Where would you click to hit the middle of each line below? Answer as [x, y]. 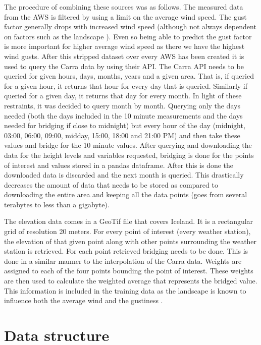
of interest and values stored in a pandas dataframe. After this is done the [119, 165]
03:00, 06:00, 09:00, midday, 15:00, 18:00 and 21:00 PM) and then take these [122, 135]
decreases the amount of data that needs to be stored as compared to [111, 184]
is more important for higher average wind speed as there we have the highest [124, 46]
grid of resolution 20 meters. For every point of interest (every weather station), [127, 231]
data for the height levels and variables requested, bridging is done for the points [129, 155]
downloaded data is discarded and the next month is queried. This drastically [124, 175]
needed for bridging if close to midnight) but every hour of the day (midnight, [125, 125]
